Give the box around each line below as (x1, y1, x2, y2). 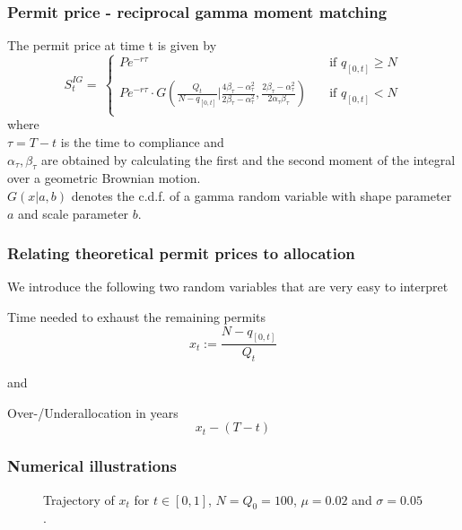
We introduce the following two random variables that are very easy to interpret (7, 277, 449, 296)
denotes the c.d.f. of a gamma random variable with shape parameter (71, 186, 452, 204)
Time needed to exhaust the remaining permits (7, 307, 266, 326)
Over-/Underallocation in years (7, 403, 179, 421)
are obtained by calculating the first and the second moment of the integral (40, 150, 456, 169)
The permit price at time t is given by (7, 36, 217, 55)
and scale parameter (18, 204, 129, 222)
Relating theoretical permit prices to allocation (7, 242, 355, 265)
